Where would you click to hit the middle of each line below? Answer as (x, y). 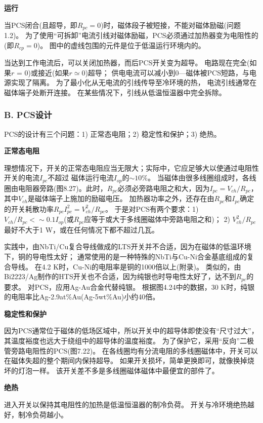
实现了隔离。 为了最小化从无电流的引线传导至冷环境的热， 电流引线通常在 (134, 82)
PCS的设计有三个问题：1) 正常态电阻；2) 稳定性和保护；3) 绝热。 (113, 133)
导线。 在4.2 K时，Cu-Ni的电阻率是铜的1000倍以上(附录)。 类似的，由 (126, 266)
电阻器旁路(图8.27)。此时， (62, 188)
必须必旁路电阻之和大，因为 (164, 188)
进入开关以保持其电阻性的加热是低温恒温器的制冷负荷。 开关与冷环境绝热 (126, 404)
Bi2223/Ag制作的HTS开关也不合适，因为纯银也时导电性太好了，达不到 (120, 276)
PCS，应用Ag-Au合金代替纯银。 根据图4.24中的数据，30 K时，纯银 (145, 286)
